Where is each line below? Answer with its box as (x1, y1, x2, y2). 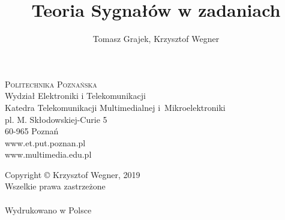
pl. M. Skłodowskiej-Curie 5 (5, 113, 107, 125)
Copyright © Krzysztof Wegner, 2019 (5, 168, 140, 180)
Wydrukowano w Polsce (5, 203, 92, 216)
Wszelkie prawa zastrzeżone (5, 180, 106, 192)
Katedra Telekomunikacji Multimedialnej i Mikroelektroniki (5, 101, 226, 113)
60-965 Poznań (5, 125, 59, 137)
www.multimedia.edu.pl (5, 148, 92, 161)
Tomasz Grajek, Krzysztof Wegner (92, 32, 220, 45)
